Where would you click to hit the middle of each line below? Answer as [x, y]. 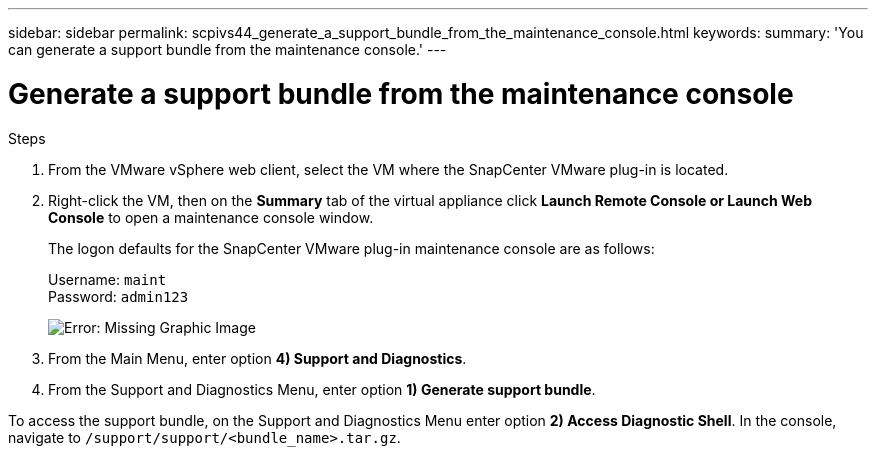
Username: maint [107, 279]
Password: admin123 [118, 296]
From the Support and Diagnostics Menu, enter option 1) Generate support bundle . [322, 389]
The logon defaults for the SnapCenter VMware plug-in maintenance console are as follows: [351, 248]
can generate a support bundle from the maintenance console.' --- [227, 49]
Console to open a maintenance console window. [211, 217]
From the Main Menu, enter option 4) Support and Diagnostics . [257, 358]
